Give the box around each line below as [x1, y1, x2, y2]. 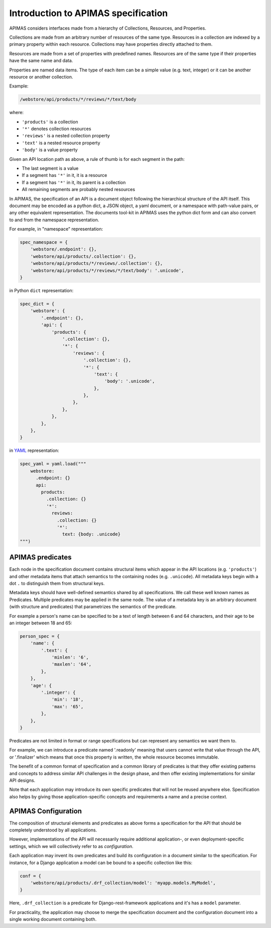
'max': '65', [51, 704, 84, 709]
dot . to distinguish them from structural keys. [9, 580, 105, 586]
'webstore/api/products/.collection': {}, [30, 253, 137, 259]
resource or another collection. [9, 73, 73, 80]
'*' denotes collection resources [22, 126, 91, 132]
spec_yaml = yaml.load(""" [20, 461, 86, 467]
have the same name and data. [9, 58, 73, 64]
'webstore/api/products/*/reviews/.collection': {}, [30, 260, 163, 266]
